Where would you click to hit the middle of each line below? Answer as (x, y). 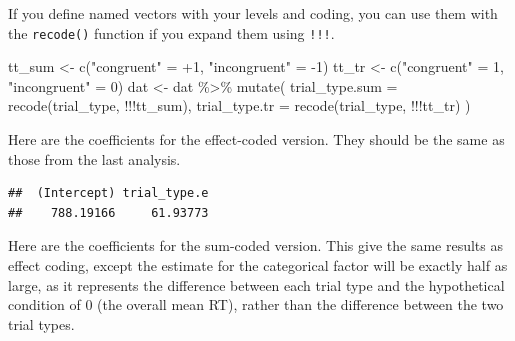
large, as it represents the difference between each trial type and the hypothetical (256, 284)
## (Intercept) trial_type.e (108, 193)
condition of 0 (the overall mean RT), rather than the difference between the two (256, 304)
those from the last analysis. (94, 158)
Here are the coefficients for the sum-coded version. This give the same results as (255, 245)
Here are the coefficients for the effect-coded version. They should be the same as (256, 139)
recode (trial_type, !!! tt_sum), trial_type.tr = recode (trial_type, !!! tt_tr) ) (239, 105)
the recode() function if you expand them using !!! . (171, 32)
